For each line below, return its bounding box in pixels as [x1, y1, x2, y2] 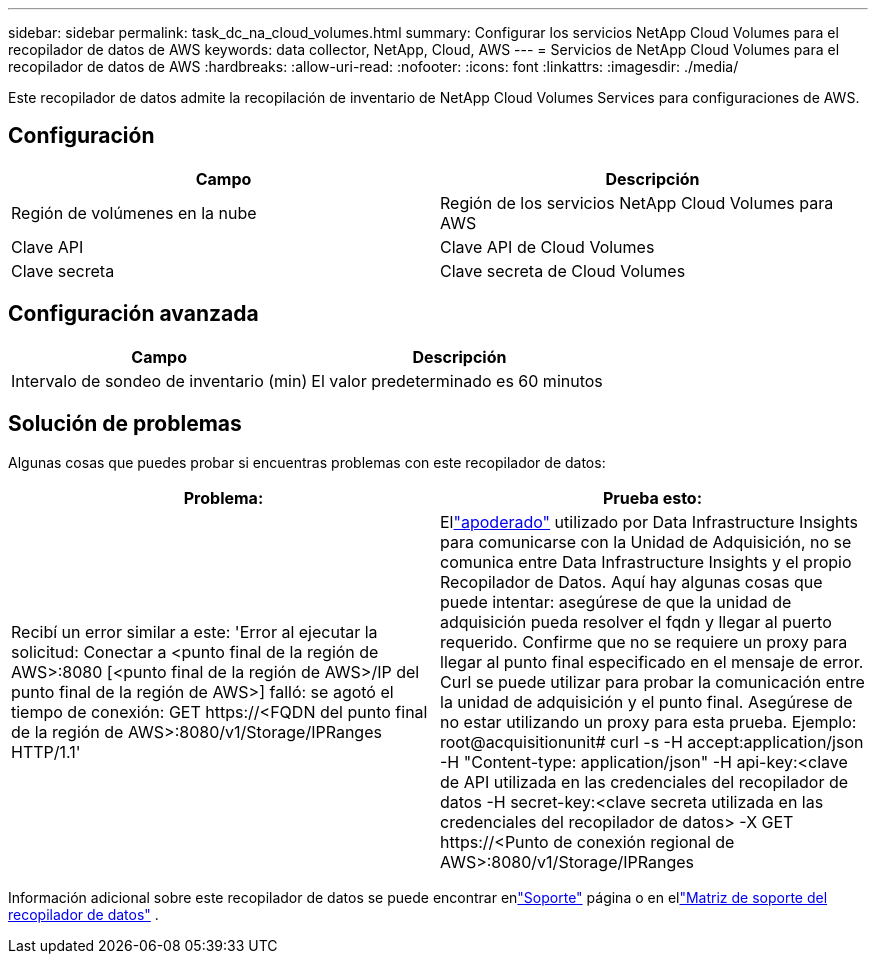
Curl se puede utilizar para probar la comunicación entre [440, 671, 865, 692]
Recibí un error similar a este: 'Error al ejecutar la [11, 621, 378, 642]
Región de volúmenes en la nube [11, 202, 257, 223]
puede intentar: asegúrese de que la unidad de [440, 591, 792, 612]
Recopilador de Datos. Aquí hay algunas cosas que [440, 571, 823, 592]
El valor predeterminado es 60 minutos [311, 370, 603, 391]
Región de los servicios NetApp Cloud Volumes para [440, 192, 834, 213]
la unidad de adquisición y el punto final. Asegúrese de [440, 691, 853, 712]
